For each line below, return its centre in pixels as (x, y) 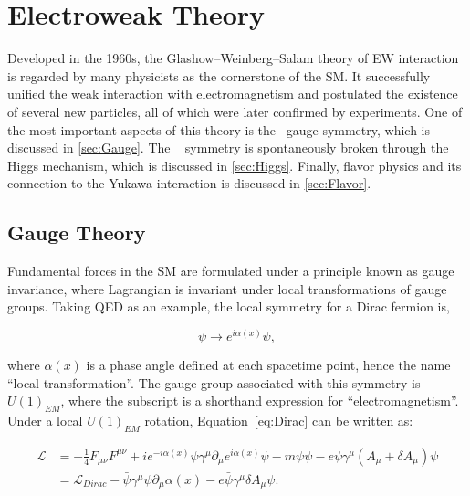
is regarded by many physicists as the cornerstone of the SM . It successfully (219, 75)
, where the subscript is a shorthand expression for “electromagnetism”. (260, 401)
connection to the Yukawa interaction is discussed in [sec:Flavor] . (189, 183)
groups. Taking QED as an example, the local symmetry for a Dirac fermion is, (229, 306)
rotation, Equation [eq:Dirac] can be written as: (279, 420)
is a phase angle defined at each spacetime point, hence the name (268, 364)
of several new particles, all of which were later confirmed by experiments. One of (235, 111)
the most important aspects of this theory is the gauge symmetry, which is (219, 129)
